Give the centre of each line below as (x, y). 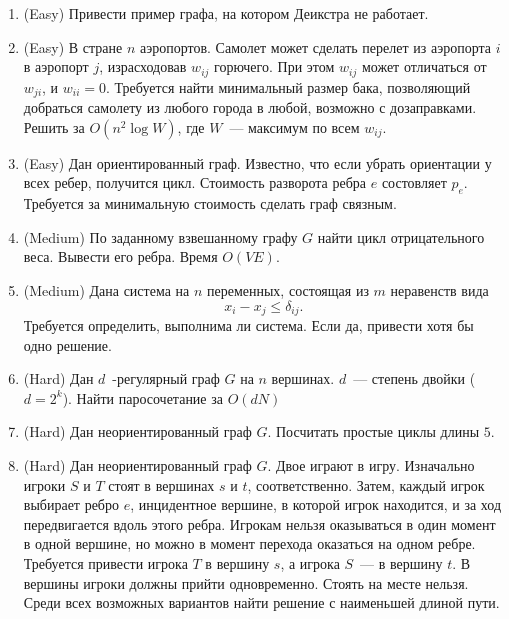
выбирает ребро (71, 504)
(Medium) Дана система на (106, 290)
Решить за (54, 126)
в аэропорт (56, 66)
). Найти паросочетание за (142, 397)
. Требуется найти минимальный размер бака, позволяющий (288, 86)
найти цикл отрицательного (401, 236)
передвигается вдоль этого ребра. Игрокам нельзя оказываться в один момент (259, 523)
